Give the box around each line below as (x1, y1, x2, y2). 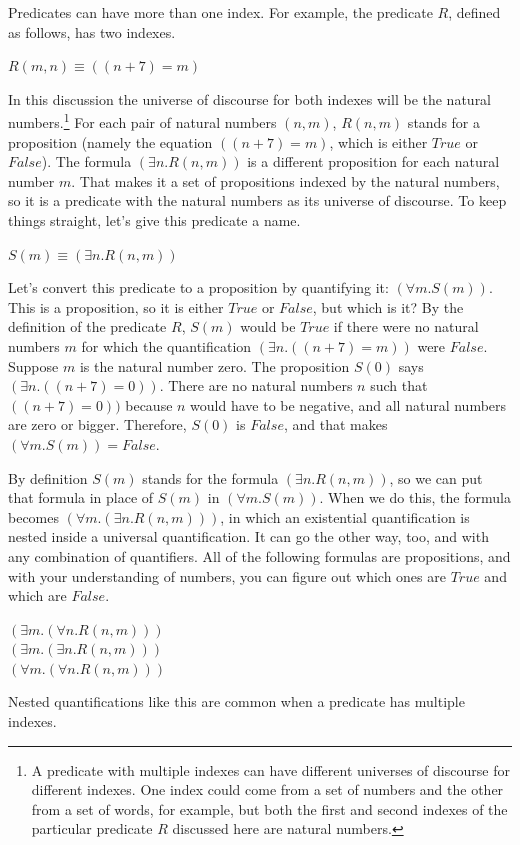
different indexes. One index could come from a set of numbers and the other (31, 779, 504, 800)
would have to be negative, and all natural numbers (190, 394, 507, 415)
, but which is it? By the (312, 296, 464, 317)
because (125, 394, 173, 415)
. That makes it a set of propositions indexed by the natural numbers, (71, 170, 500, 191)
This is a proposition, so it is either (8, 296, 224, 317)
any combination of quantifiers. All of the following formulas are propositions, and (8, 545, 511, 566)
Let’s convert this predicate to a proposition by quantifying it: (8, 277, 389, 298)
